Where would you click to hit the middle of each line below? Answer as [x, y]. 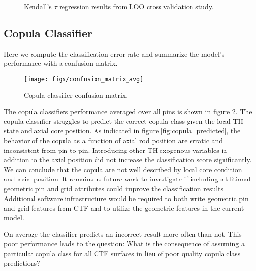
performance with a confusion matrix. [61, 63]
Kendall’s [38, 6]
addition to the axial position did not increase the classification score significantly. [128, 160]
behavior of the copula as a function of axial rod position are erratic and [113, 140]
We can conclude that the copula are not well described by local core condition [123, 169]
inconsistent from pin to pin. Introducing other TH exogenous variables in [116, 150]
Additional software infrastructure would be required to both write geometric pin [126, 198]
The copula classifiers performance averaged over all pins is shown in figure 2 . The [128, 111]
